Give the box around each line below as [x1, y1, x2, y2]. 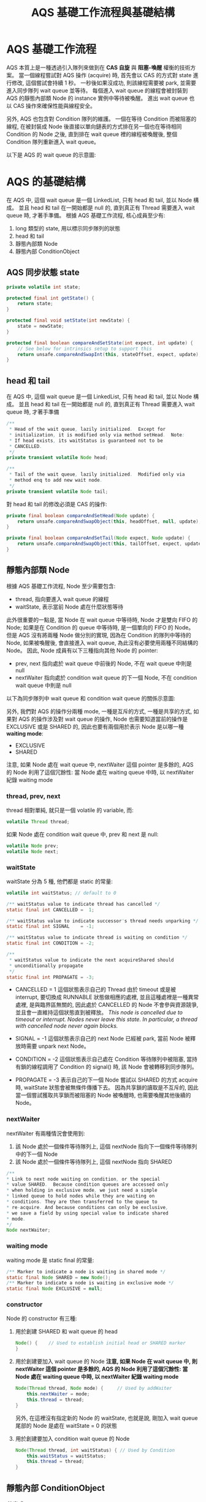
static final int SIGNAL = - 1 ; [6, 924, 95, 930]
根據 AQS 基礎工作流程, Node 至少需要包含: [6, 582, 116, 590]
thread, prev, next [6, 792, 61, 800]
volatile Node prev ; [6, 843, 59, 849]
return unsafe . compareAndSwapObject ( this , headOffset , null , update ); [17, 518, 202, 525]
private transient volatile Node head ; [6, 455, 109, 461]
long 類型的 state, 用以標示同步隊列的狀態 [15, 224, 121, 232]
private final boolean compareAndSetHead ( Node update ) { [6, 512, 155, 518]
